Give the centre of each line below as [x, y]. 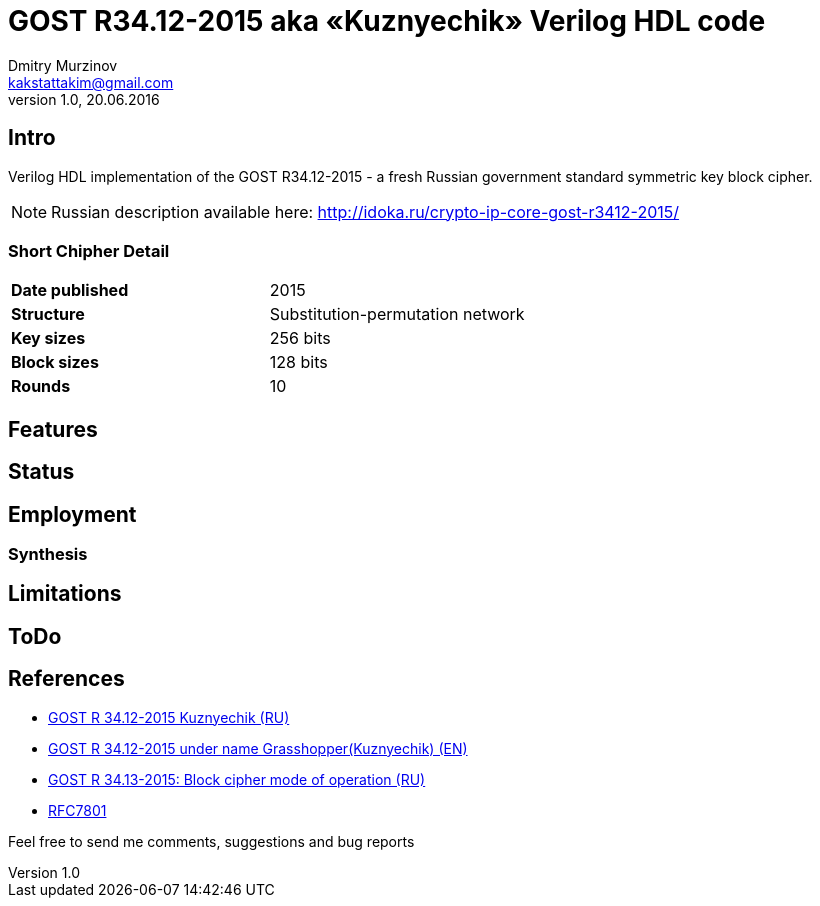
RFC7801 [77, 810]
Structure [48, 314]
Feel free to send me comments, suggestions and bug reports [211, 841]
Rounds [41, 386]
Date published [70, 290]
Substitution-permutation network [397, 314]
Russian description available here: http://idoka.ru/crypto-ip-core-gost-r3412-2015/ [365, 211]
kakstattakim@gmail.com [91, 82]
